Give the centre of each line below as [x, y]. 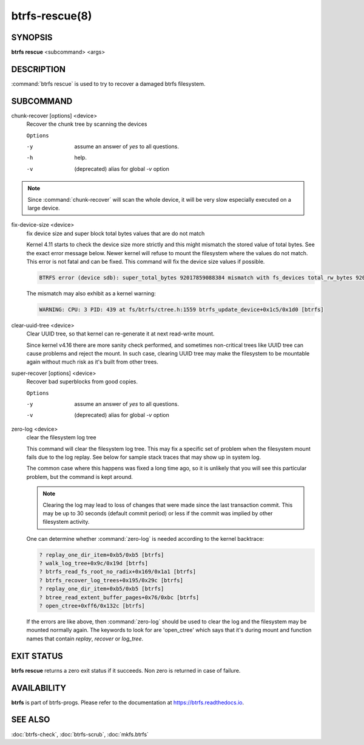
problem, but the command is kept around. [80, 476]
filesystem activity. [66, 522]
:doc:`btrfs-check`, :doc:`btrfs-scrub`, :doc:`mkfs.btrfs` [80, 734]
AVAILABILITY [39, 688]
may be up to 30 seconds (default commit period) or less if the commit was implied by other [158, 513]
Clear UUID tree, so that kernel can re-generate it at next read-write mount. [120, 334]
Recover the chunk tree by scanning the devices [87, 124]
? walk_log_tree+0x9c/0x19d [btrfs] [94, 563]
